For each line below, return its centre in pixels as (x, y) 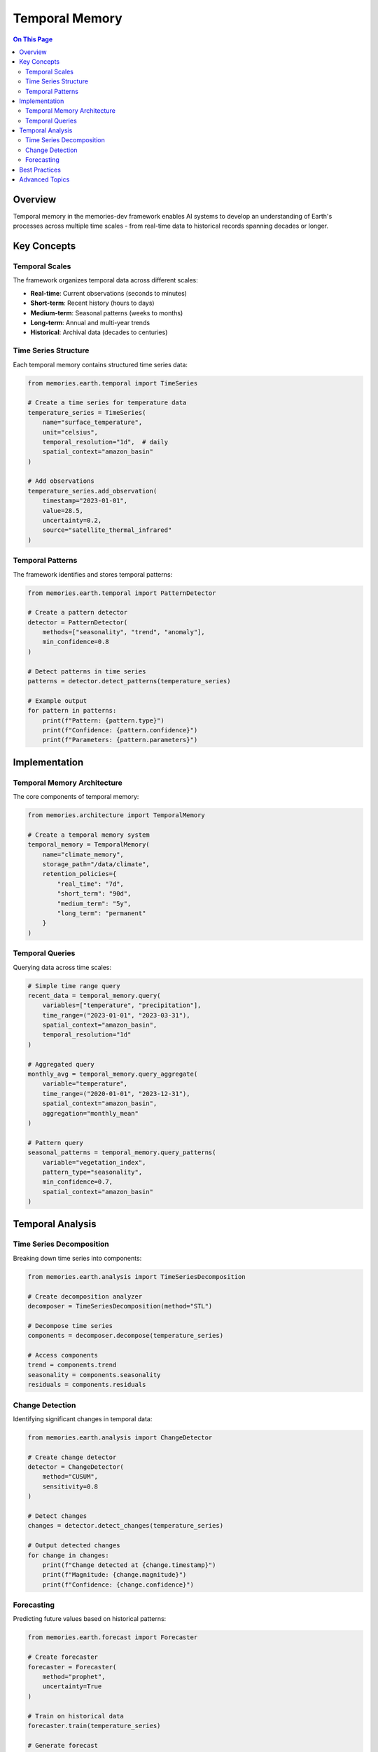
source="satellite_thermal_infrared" (107, 530)
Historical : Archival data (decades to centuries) (99, 332)
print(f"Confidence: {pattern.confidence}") (120, 730)
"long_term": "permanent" (101, 913)
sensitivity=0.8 (70, 1486)
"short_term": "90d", (94, 894)
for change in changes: (69, 1555)
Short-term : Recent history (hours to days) (92, 303)
